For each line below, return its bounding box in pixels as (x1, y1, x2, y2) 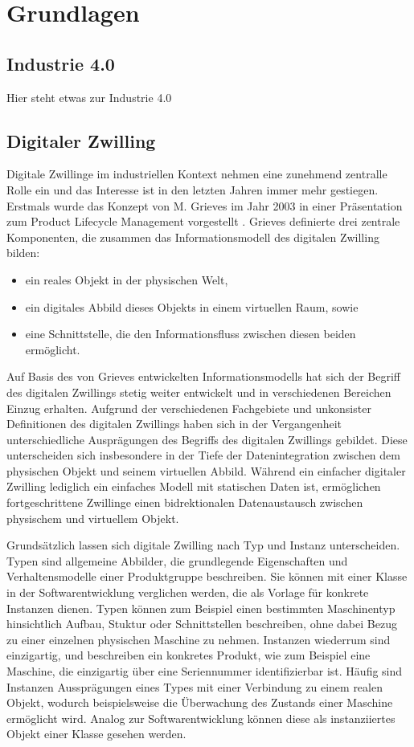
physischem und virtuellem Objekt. (6, 509, 179, 526)
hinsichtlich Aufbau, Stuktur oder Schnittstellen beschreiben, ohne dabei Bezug (6, 615, 397, 632)
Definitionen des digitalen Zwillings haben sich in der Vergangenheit (6, 415, 342, 432)
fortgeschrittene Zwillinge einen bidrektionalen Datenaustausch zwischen (6, 494, 363, 511)
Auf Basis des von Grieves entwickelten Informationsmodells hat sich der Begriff (6, 368, 400, 385)
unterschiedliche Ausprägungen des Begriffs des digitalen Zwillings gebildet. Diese (6, 431, 408, 447)
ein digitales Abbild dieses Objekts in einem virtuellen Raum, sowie (25, 298, 359, 315)
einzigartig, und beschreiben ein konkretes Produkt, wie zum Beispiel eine (6, 647, 371, 663)
